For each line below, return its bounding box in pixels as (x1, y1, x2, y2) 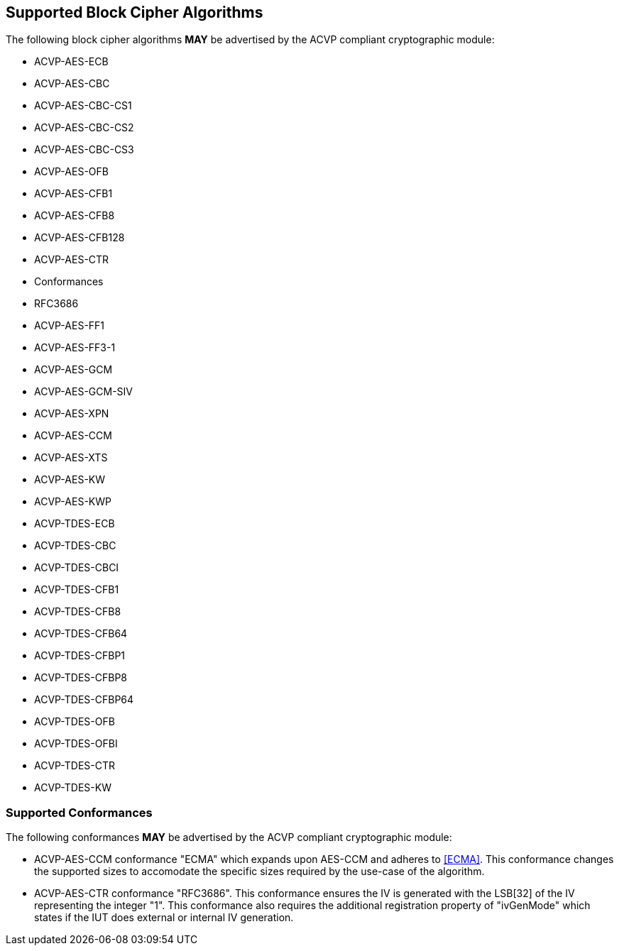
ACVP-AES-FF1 (34, 319, 105, 332)
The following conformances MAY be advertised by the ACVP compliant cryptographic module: (6, 831, 452, 844)
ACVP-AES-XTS (34, 451, 108, 464)
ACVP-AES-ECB (34, 55, 109, 68)
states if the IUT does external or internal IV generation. (34, 911, 294, 924)
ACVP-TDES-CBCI (34, 561, 119, 574)
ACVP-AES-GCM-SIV (34, 385, 133, 398)
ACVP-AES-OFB (34, 165, 109, 178)
